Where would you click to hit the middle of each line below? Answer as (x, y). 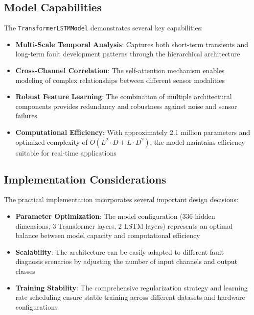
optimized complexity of (51, 142)
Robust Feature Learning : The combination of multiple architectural (124, 96)
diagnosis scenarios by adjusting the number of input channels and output (127, 261)
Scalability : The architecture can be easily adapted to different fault (120, 251)
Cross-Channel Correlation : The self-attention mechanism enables (120, 70)
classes (25, 271)
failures (26, 116)
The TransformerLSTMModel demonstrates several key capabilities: (104, 28)
